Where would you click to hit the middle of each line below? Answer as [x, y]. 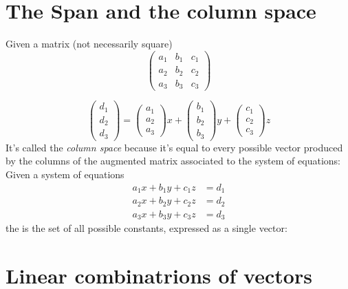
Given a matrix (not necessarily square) [89, 44]
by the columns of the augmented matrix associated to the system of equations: [173, 161]
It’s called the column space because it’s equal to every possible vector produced [174, 147]
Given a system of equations [65, 174]
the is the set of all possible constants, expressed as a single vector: [146, 228]
